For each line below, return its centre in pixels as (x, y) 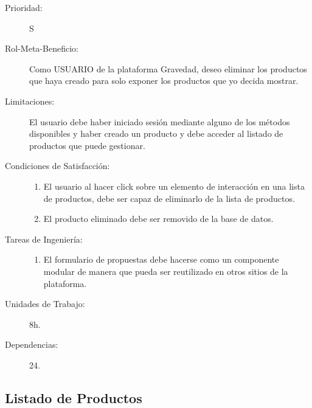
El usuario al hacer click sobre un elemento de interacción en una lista (174, 186)
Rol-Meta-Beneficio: (42, 48)
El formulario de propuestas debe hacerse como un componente (161, 259)
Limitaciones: (30, 101)
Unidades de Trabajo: (45, 304)
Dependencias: (32, 344)
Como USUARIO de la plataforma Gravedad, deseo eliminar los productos (168, 68)
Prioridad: (24, 7)
